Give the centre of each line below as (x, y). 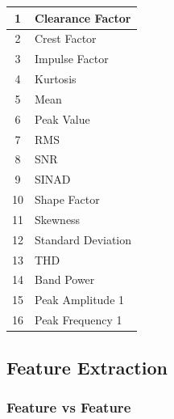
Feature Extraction (87, 367)
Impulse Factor (72, 59)
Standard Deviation (83, 239)
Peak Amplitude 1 (80, 300)
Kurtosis (56, 79)
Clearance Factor (83, 17)
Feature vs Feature (69, 406)
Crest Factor (66, 38)
